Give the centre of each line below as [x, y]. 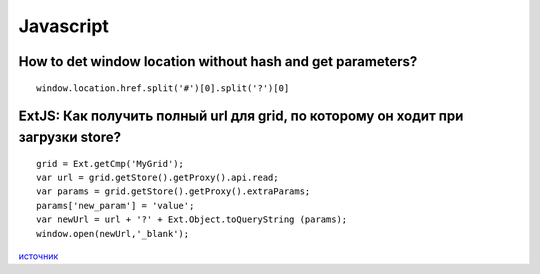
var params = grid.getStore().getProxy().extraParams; [173, 191]
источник [38, 256]
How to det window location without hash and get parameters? [218, 61]
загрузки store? [70, 136]
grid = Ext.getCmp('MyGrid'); [110, 163]
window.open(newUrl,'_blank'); [113, 233]
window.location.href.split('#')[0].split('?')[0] [163, 88]
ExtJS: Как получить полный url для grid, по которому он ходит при [241, 116]
